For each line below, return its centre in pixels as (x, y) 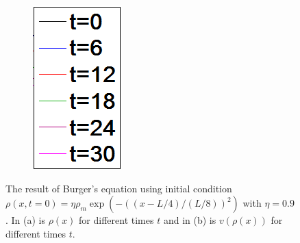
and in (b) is (190, 220)
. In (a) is (26, 220)
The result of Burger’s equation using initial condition (119, 188)
